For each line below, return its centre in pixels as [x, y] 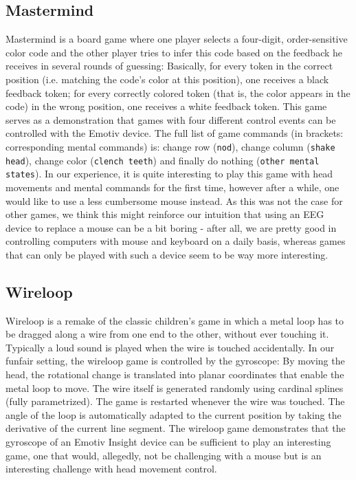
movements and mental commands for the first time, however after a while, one [173, 187]
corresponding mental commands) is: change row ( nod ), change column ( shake [170, 146]
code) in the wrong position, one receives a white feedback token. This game [166, 106]
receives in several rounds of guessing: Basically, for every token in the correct [169, 66]
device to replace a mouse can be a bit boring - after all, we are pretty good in [171, 227]
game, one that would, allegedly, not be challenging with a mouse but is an [164, 455]
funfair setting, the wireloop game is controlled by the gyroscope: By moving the [175, 361]
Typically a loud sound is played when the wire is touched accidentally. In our [170, 347]
